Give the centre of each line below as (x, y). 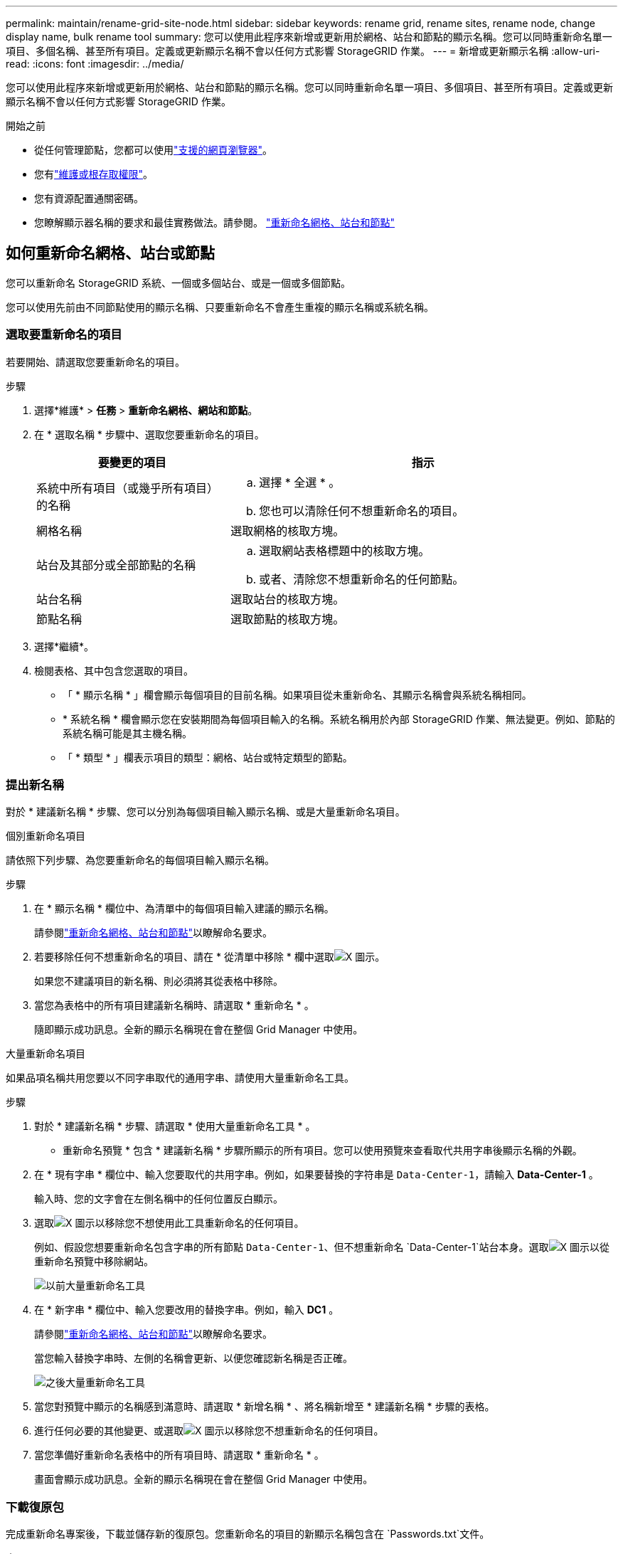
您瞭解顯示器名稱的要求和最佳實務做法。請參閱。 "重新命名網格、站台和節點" (214, 222)
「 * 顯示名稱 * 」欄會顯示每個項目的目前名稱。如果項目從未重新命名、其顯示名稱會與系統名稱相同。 (297, 694)
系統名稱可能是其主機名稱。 (127, 733)
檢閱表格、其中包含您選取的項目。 (114, 670)
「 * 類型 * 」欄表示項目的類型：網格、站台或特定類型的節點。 (208, 757)
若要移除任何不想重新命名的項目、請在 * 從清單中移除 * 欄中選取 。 (210, 957)
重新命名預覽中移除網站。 (94, 1262)
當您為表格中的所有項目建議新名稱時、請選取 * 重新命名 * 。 (174, 1005)
